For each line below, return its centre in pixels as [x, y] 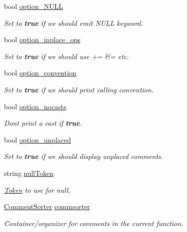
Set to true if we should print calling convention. [79, 89]
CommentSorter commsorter [47, 206]
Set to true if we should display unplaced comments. [84, 156]
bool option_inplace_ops [42, 39]
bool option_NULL [34, 6]
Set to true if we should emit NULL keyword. [74, 23]
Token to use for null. [37, 190]
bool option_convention [40, 73]
